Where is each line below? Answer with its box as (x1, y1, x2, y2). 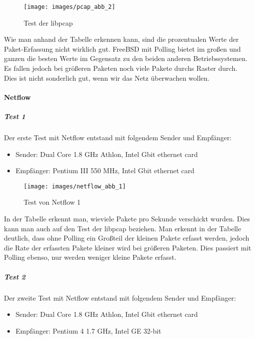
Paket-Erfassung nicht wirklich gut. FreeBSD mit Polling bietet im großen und (4, 43, 241, 54)
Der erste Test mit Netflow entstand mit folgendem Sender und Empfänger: (4, 132, 232, 142)
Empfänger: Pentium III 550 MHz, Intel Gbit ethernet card (15, 165, 194, 176)
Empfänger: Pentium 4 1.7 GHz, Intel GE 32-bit (15, 325, 161, 336)
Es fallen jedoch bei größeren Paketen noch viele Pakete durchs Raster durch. (4, 63, 238, 73)
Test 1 (4, 111, 26, 121)
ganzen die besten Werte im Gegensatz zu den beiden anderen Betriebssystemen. (4, 53, 248, 63)
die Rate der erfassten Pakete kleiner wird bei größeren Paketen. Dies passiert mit (4, 242, 252, 252)
